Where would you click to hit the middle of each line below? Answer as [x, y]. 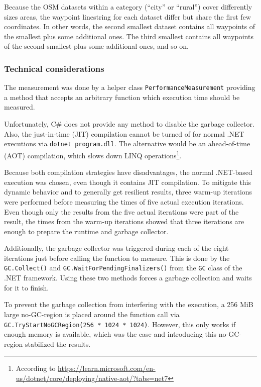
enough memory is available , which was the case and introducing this [110, 334]
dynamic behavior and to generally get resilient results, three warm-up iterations [128, 192]
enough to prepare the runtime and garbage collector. [86, 231]
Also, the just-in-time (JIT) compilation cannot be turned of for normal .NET [124, 133]
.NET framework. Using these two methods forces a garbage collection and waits [128, 278]
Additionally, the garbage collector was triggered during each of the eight [116, 248]
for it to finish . [27, 287]
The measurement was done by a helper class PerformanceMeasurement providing [130, 87]
